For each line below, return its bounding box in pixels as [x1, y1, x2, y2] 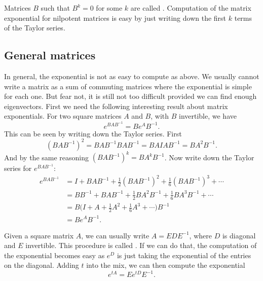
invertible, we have [179, 111, 237, 121]
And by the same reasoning [4, 152, 89, 162]
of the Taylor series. [4, 22, 65, 33]
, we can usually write [81, 230, 149, 240]
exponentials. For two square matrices [4, 111, 122, 121]
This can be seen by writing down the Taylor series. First [4, 128, 182, 138]
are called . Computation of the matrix [130, 3, 251, 13]
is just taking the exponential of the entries [117, 250, 251, 260]
